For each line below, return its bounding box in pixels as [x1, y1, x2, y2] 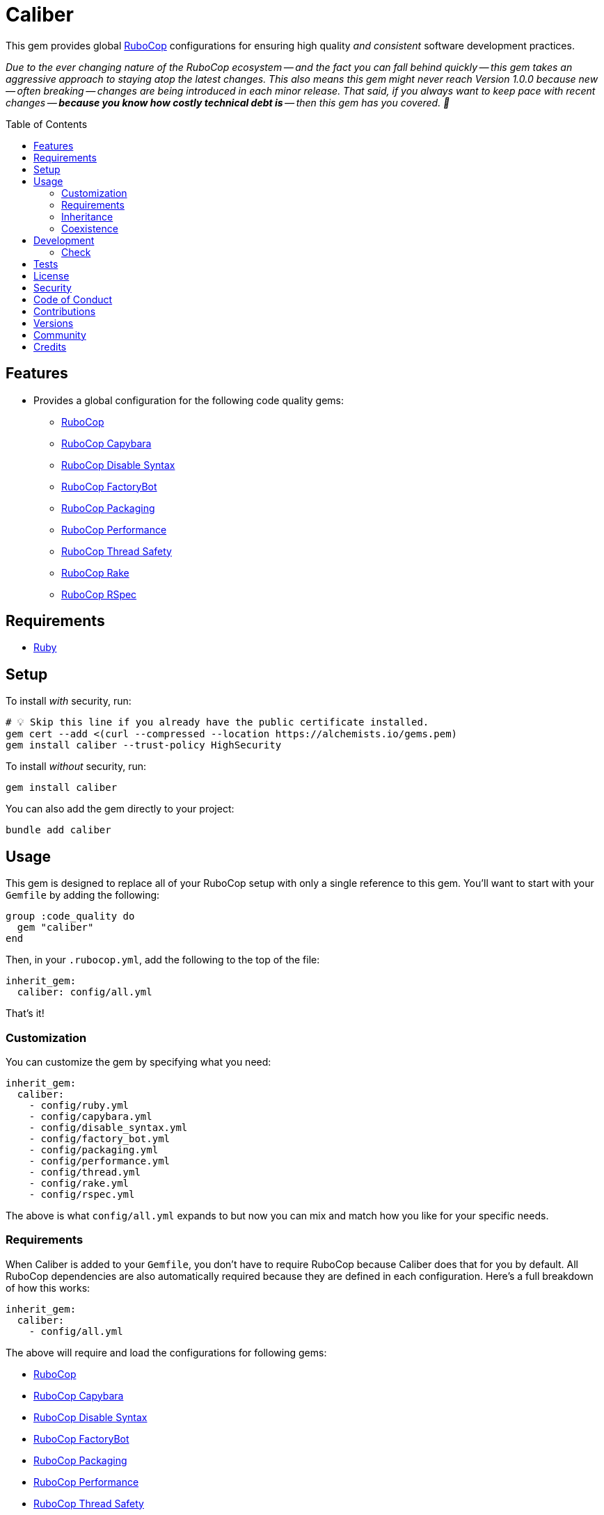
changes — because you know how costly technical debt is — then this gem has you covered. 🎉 [6, 96, 450, 109]
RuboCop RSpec [61, 588, 137, 600]
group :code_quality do [6, 911, 135, 922]
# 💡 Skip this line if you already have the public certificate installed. [6, 716, 429, 728]
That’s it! [6, 1007, 45, 1020]
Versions [33, 316, 74, 329]
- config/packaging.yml [29, 1144, 159, 1155]
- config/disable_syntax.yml [29, 1121, 188, 1133]
